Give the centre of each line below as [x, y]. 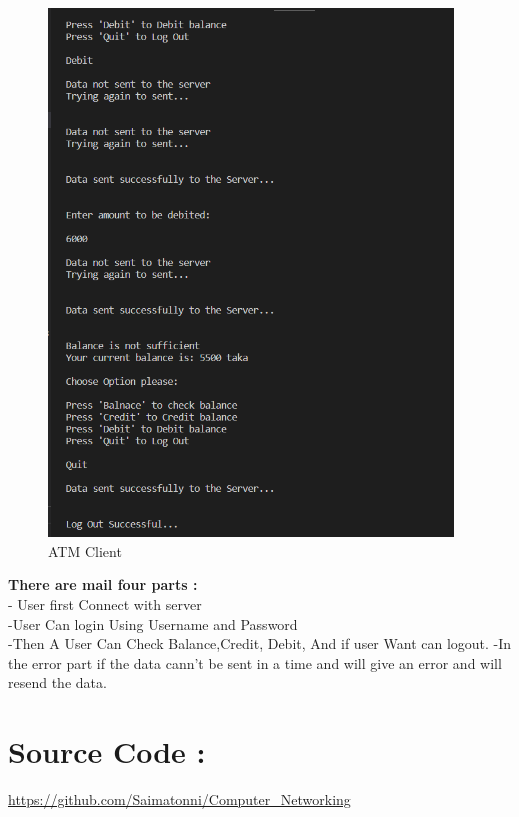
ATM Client [85, 550]
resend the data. [57, 682]
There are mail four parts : [103, 584]
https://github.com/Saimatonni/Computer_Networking [179, 799]
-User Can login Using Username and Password [153, 623]
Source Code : [107, 751]
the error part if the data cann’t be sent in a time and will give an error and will [255, 662]
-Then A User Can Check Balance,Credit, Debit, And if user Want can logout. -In [260, 643]
